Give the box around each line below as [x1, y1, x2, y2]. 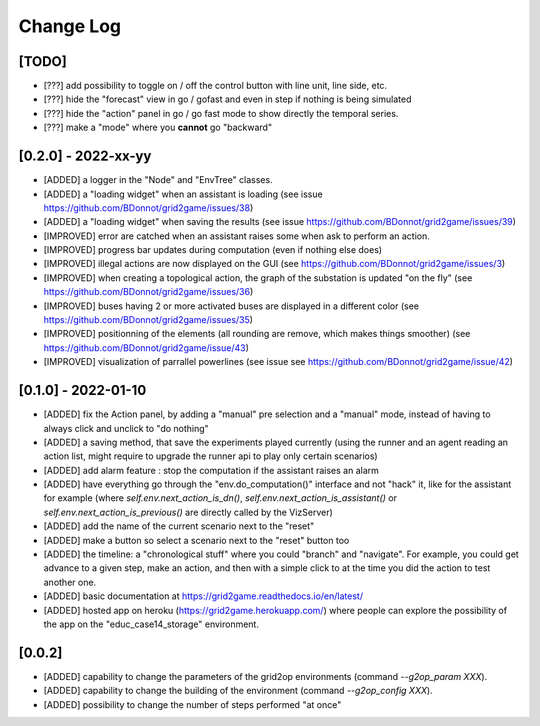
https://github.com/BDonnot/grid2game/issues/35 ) [43, 314, 254, 326]
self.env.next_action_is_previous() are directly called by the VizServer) [43, 506, 334, 518]
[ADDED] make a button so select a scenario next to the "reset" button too [43, 534, 350, 546]
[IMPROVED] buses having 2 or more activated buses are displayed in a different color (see [43, 300, 420, 312]
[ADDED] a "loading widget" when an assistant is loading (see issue [43, 188, 324, 200]
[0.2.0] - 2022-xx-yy [18, 148, 152, 165]
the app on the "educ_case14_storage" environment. [43, 618, 260, 630]
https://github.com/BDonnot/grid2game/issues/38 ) [43, 201, 254, 214]
